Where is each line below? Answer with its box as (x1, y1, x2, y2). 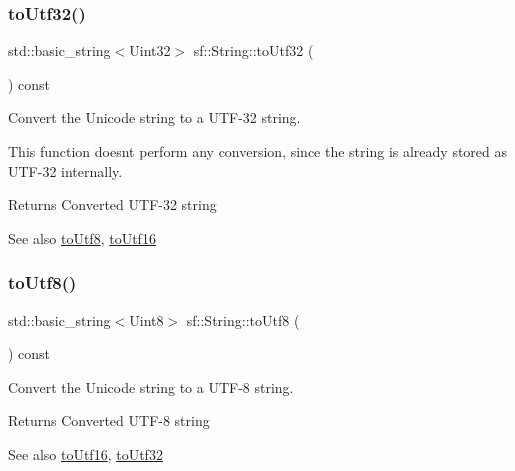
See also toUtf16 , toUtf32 (8, 443, 163, 464)
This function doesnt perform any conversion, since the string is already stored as (8, 141, 508, 161)
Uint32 (129, 40, 171, 61)
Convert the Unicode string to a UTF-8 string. (8, 376, 294, 397)
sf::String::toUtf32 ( (193, 40, 314, 61)
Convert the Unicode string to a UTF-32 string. (8, 107, 301, 128)
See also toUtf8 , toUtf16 (8, 227, 156, 248)
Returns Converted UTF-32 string (8, 194, 217, 215)
